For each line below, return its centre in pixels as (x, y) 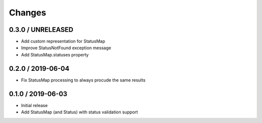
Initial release (34, 105)
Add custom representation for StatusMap (63, 41)
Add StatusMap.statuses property (55, 55)
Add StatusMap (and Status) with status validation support (80, 112)
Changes (27, 13)
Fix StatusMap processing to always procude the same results (83, 80)
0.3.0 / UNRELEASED (41, 30)
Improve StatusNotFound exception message (66, 48)
